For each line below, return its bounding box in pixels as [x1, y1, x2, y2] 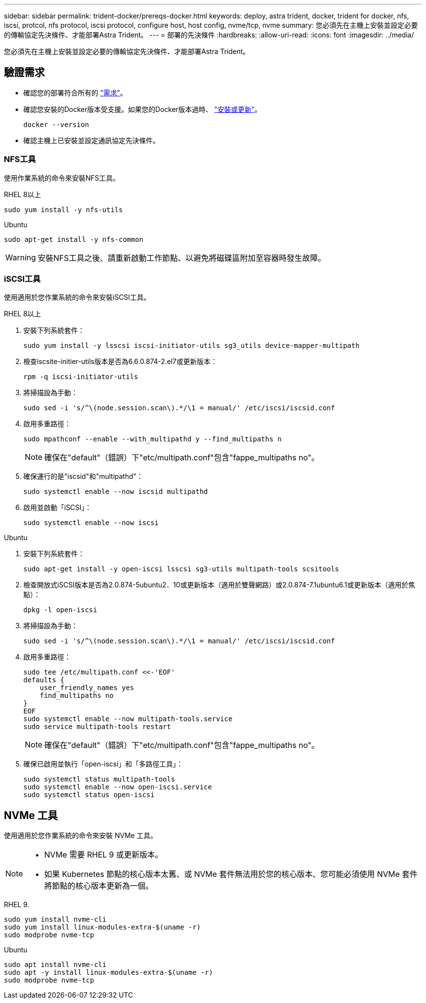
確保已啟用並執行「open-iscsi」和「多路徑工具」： [23, 760, 183, 768]
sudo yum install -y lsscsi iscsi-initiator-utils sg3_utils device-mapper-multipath [23, 342, 360, 350]
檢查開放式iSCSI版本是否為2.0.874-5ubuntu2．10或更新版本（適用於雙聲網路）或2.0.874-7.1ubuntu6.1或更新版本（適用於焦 [23, 581, 415, 589]
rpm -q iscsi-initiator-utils [23, 373, 139, 381]
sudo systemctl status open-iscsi [23, 791, 155, 799]
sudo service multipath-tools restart [23, 723, 171, 731]
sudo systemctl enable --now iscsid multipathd [23, 488, 208, 496]
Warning [5, 252, 36, 262]
